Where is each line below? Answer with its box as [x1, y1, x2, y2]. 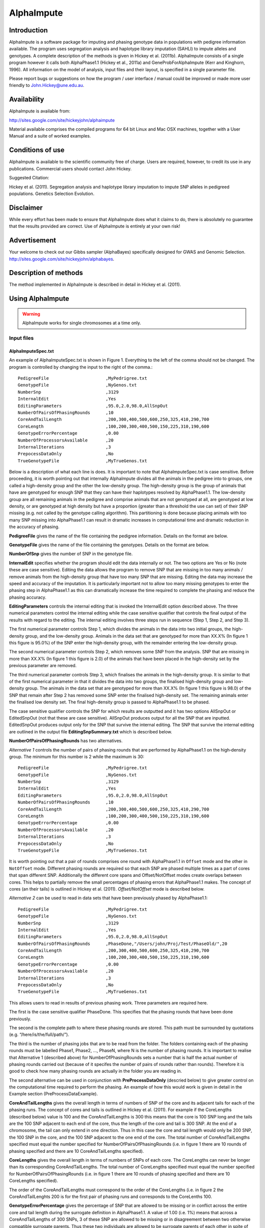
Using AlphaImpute [9, 295, 70, 303]
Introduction [9, 26, 48, 34]
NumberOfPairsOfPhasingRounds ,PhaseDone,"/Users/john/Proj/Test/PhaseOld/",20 [18, 941, 228, 947]
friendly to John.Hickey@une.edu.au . [9, 83, 84, 88]
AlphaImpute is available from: [9, 108, 71, 114]
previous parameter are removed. [9, 663, 77, 669]
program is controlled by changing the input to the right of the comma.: [9, 364, 153, 370]
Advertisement [9, 236, 56, 245]
